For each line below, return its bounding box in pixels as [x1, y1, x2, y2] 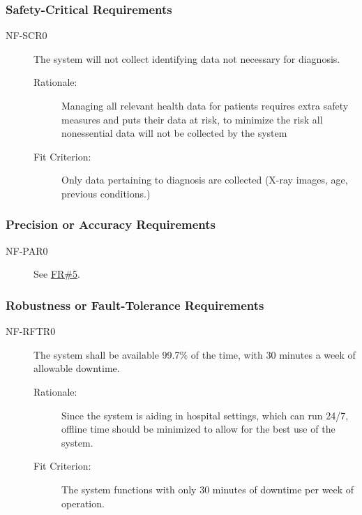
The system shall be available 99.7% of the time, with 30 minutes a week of [33, 347, 356, 361]
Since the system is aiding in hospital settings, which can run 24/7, [61, 408, 349, 422]
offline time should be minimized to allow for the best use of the [61, 421, 335, 436]
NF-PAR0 [6, 243, 48, 257]
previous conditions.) [61, 186, 151, 200]
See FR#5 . [33, 267, 80, 281]
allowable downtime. [33, 361, 120, 375]
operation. [61, 495, 105, 510]
